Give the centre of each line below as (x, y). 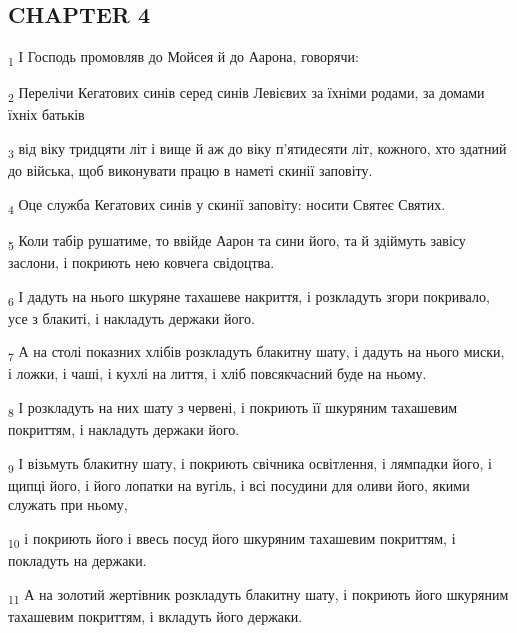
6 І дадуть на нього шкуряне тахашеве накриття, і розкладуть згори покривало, (249, 297)
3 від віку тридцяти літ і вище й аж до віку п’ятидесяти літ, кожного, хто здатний (257, 149)
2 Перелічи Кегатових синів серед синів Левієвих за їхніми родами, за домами (246, 94)
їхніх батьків (46, 114)
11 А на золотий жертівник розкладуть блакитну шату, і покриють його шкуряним (258, 595)
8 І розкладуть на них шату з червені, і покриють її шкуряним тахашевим (233, 408)
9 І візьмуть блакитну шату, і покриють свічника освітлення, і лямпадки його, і (250, 464)
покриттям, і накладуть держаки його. (124, 429)
